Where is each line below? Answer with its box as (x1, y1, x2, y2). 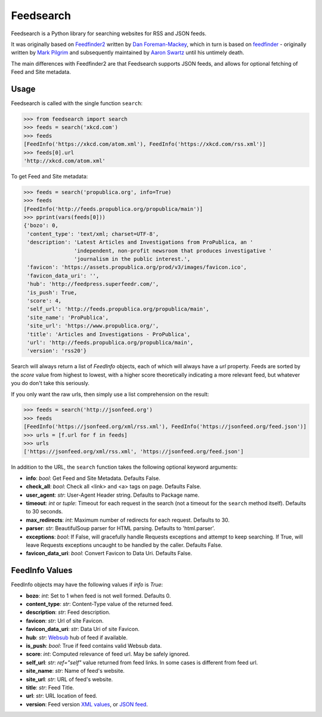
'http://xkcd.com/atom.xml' (23, 157, 106, 164)
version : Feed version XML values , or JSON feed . (26, 700, 148, 707)
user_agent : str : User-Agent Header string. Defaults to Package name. (26, 491, 200, 498)
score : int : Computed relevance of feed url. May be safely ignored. (26, 651, 190, 658)
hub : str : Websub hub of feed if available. (26, 633, 128, 641)
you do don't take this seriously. (11, 380, 89, 387)
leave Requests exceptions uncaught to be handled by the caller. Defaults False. (26, 541, 223, 549)
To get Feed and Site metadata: (11, 173, 88, 180)
